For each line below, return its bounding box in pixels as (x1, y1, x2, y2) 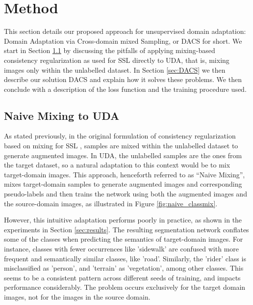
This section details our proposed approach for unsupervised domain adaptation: (4, 26, 246, 36)
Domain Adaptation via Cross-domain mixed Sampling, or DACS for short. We (4, 35, 242, 46)
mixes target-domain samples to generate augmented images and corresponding (4, 179, 242, 189)
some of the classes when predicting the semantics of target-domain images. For (4, 234, 243, 244)
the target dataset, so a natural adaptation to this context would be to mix (4, 160, 230, 170)
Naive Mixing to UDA (4, 108, 120, 123)
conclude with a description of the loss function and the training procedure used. (4, 83, 247, 94)
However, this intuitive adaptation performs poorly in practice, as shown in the (4, 215, 242, 225)
